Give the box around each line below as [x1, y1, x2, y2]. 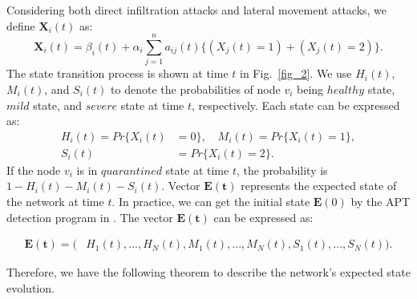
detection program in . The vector [6, 208, 173, 225]
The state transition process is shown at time [6, 65, 229, 82]
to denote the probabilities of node [111, 80, 281, 97]
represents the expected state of [241, 177, 397, 194]
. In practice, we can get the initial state [111, 192, 310, 209]
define [6, 17, 35, 34]
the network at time [6, 192, 104, 209]
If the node [6, 161, 61, 178]
